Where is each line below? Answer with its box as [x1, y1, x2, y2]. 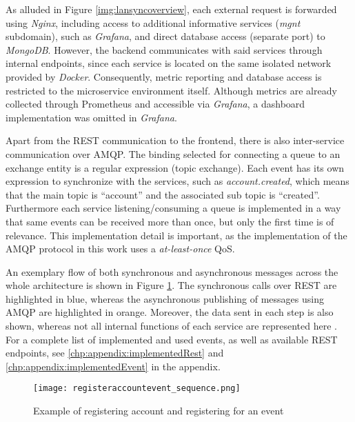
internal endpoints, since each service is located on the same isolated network [6, 56, 332, 70]
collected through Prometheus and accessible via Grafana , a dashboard [6, 97, 305, 111]
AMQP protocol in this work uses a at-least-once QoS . [6, 241, 235, 256]
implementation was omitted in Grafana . [6, 110, 177, 124]
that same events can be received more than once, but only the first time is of [6, 214, 334, 228]
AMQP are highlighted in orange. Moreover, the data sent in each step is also [6, 305, 334, 319]
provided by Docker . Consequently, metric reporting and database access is [6, 69, 322, 83]
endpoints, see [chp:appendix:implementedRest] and [6, 345, 224, 360]
